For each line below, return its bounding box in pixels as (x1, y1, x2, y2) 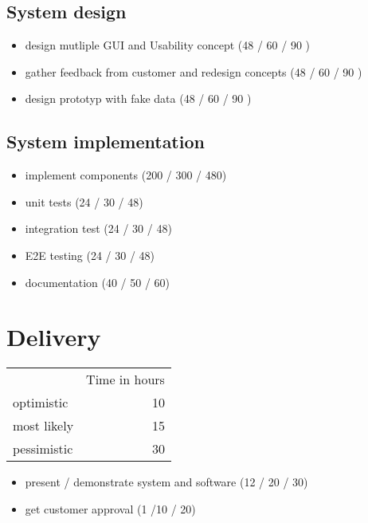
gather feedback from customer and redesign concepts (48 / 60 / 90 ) (25, 63, 362, 80)
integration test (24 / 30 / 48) (25, 220, 172, 237)
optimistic (13, 393, 69, 412)
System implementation (6, 129, 205, 154)
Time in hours (86, 370, 165, 389)
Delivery (6, 320, 101, 353)
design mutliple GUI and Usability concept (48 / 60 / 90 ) (25, 37, 311, 53)
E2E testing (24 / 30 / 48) (25, 246, 155, 263)
